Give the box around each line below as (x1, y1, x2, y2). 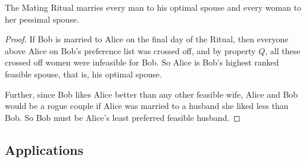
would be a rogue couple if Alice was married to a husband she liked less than (5, 99, 289, 112)
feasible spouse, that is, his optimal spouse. (5, 67, 162, 80)
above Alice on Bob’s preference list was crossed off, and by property (5, 44, 256, 57)
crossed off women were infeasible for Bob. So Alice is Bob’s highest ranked (5, 56, 279, 68)
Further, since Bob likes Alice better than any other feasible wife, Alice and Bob (5, 88, 298, 100)
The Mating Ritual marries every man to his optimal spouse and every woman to (5, 1, 302, 13)
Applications (5, 140, 84, 158)
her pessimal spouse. (5, 13, 79, 25)
